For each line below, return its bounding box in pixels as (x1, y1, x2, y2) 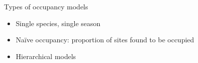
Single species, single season (15, 18, 101, 28)
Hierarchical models (15, 51, 76, 61)
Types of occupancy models (4, 1, 88, 11)
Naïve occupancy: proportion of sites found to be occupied (15, 34, 195, 45)
